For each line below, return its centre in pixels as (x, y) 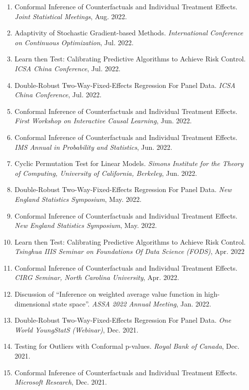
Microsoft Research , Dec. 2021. (61, 382)
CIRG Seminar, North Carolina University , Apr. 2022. (97, 277)
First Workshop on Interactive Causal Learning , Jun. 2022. (103, 121)
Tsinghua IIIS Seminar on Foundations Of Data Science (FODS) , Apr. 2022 (129, 251)
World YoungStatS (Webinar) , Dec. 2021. (76, 329)
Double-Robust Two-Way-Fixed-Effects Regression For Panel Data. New (123, 189)
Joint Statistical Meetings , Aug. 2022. (71, 16)
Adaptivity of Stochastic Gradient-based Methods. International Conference (129, 33)
